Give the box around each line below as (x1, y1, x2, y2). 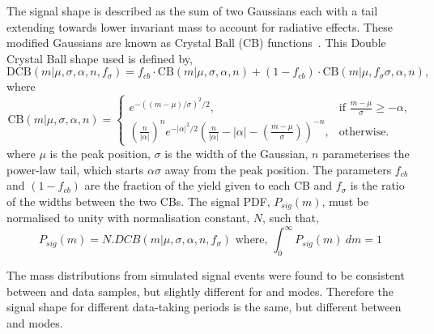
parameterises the (322, 144, 410, 161)
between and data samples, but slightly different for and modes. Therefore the (6, 282, 394, 299)
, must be (321, 192, 369, 209)
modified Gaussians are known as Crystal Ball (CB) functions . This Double (6, 34, 386, 51)
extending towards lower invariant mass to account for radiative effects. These (6, 18, 393, 35)
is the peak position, (49, 144, 151, 161)
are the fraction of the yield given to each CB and (84, 177, 333, 194)
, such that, (262, 209, 319, 226)
